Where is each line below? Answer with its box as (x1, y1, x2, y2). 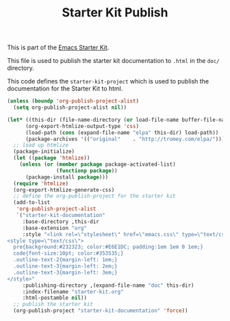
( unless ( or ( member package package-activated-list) (19, 161, 176, 168)
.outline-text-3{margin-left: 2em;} (13, 263, 118, 270)
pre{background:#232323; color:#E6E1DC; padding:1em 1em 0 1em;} (13, 244, 204, 251)
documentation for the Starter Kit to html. (7, 84, 123, 93)
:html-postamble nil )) (22, 294, 88, 302)
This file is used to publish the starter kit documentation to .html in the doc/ (7, 57, 220, 65)
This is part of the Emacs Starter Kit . (7, 43, 110, 52)
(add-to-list (13, 199, 51, 206)
